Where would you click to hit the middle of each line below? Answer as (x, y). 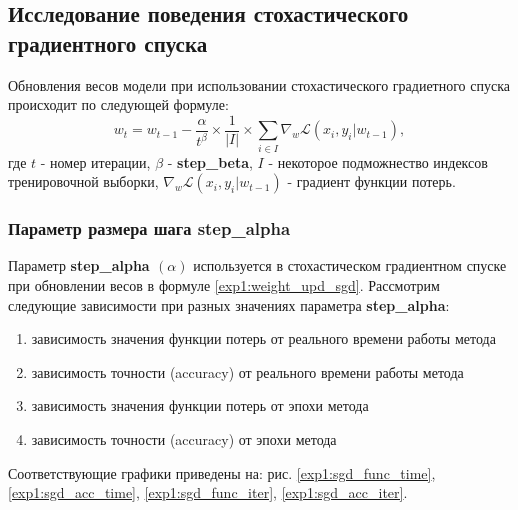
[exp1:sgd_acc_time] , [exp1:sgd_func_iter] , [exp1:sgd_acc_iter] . (208, 492)
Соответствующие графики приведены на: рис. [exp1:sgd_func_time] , (222, 472)
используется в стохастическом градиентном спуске (350, 265)
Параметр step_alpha (79, 265)
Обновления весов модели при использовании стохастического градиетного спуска (259, 84)
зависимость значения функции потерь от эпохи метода (200, 405)
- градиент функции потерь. (371, 181)
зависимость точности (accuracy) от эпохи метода (184, 438)
